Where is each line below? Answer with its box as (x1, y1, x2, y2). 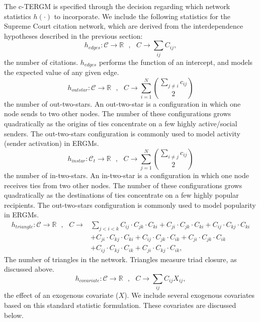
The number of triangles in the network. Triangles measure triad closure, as (4, 254, 237, 264)
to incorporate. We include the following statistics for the (54, 11, 231, 21)
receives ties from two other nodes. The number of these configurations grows (4, 180, 242, 190)
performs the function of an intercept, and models (99, 56, 253, 67)
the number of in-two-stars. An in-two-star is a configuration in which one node (4, 170, 249, 181)
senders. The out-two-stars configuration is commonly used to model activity (4, 128, 240, 138)
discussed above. (4, 264, 54, 274)
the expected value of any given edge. (4, 67, 119, 77)
